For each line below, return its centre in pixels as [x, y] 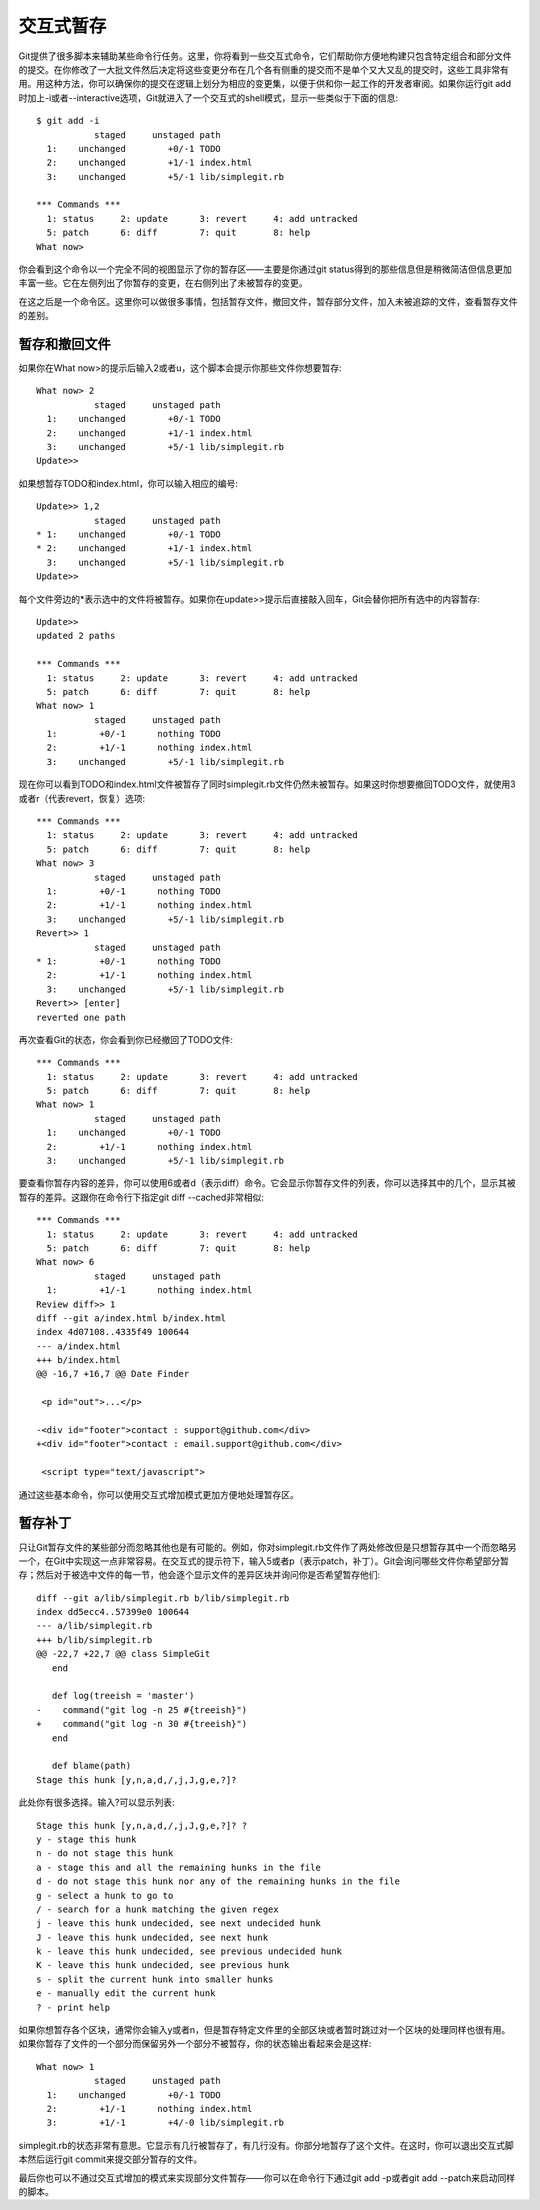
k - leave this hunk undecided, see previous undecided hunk [189, 1951]
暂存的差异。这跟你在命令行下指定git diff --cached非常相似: [141, 1197]
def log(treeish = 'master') [123, 1696]
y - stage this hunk [86, 1839]
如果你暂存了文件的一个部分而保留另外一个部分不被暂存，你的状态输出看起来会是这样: [195, 2044]
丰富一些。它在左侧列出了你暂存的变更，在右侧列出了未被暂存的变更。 [163, 283]
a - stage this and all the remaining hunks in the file [179, 1867]
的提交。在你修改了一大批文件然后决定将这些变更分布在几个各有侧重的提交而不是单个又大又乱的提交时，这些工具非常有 [263, 69]
